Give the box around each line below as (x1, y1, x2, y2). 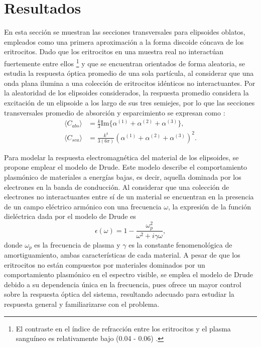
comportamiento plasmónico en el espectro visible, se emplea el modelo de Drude (4, 269, 253, 280)
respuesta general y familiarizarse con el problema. (4, 298, 160, 309)
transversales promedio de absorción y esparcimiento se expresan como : (4, 107, 225, 118)
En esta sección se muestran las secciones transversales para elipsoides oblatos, (4, 27, 245, 37)
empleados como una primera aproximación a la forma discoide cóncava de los (4, 36, 244, 47)
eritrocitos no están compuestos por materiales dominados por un (4, 259, 205, 270)
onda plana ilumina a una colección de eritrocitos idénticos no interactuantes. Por (4, 77, 255, 88)
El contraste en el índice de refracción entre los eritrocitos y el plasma (16, 323, 231, 333)
